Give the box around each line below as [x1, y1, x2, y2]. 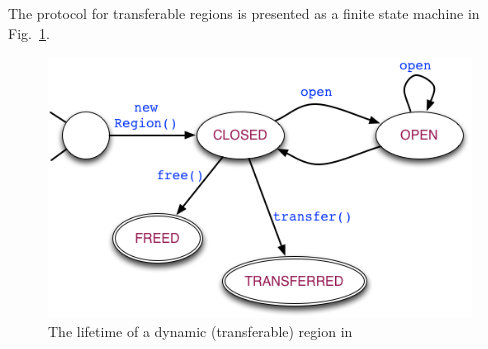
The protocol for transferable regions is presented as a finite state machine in [8, 3, 480, 23]
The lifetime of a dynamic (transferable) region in [48, 321, 353, 342]
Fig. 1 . [8, 22, 50, 43]
